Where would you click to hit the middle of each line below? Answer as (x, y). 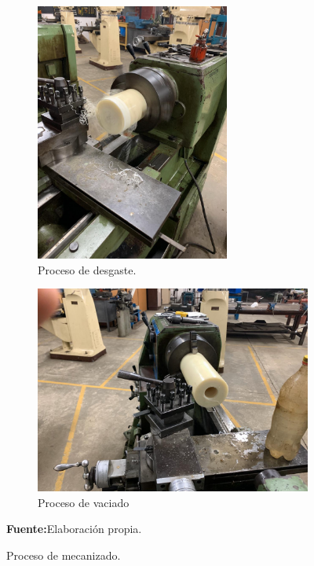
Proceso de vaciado (84, 502)
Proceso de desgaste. (87, 269)
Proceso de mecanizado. (64, 555)
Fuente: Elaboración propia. (74, 529)
